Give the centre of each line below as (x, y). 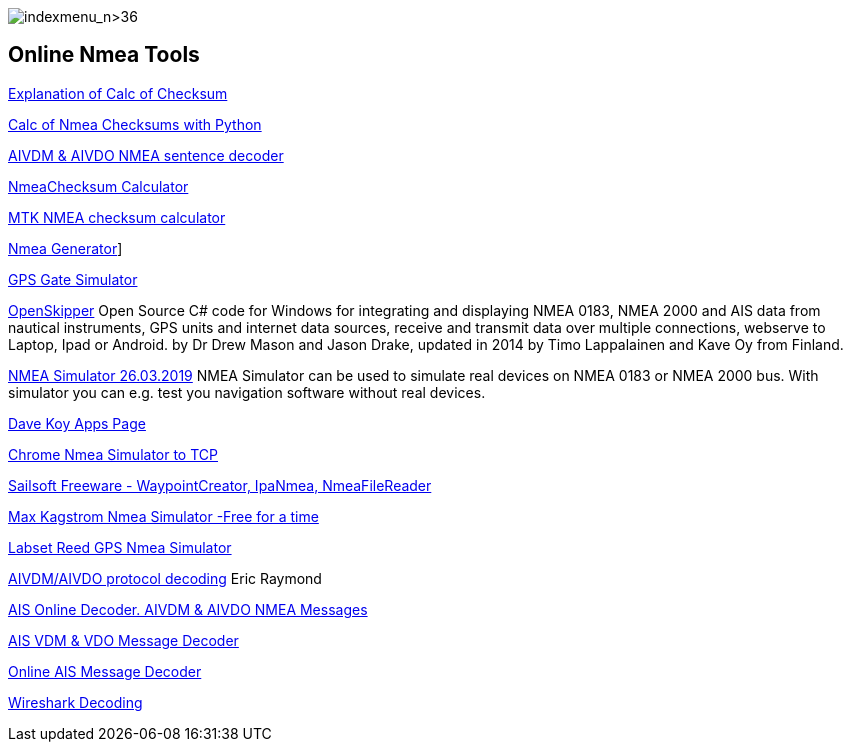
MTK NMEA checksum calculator (117, 217)
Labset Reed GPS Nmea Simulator (120, 547)
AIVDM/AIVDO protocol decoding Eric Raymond (165, 578)
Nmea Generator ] (65, 248)
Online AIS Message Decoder (105, 671)
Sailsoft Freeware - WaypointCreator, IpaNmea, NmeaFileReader (220, 485)
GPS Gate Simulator (73, 279)
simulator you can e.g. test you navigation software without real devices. (247, 392)
